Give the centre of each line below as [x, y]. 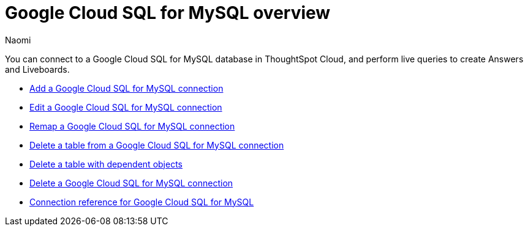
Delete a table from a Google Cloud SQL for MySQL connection [157, 145]
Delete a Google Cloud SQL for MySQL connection [131, 183]
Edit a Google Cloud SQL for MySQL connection [126, 107]
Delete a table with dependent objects [106, 164]
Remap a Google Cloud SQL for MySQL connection [132, 126]
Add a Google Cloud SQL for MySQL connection [126, 88]
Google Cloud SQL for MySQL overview [168, 13]
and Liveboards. [37, 69]
